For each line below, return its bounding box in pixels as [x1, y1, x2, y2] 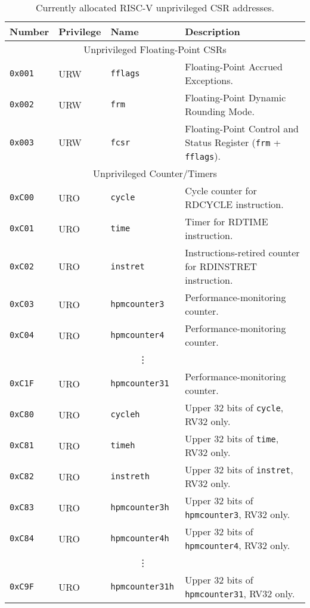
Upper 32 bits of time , [185, 432, 279, 445]
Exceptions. [185, 73, 233, 87]
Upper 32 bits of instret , [185, 463, 293, 476]
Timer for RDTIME [185, 215, 268, 228]
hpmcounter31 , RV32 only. [185, 587, 295, 600]
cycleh [110, 410, 140, 419]
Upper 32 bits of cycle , [185, 401, 284, 414]
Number [10, 24, 49, 38]
